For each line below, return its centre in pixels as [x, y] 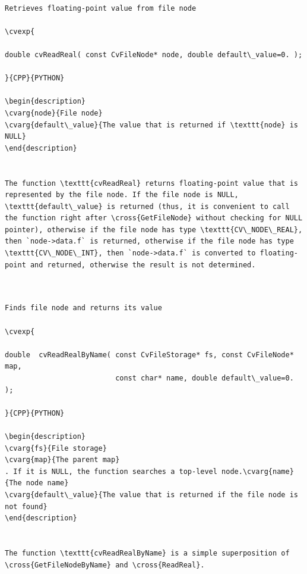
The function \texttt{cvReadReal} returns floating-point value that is [151, 183]
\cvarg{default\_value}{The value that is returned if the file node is [151, 495]
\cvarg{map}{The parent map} [62, 460]
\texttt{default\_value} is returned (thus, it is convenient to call [147, 206]
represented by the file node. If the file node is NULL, [122, 195]
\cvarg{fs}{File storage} [56, 448]
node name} [47, 483]
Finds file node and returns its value [83, 308]
